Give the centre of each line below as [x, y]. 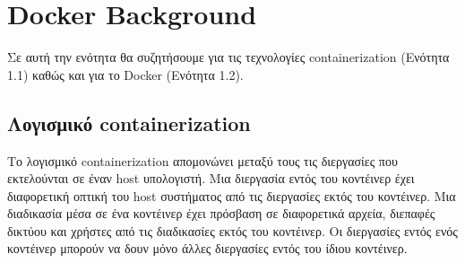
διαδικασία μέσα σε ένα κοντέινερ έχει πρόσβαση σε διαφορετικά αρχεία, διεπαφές [221, 213]
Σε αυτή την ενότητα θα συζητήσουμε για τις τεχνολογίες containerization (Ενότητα [228, 57]
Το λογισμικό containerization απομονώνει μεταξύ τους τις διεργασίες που [202, 160]
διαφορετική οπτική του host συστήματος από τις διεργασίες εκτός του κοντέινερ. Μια [232, 195]
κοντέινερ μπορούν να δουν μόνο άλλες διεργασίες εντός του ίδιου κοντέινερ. [207, 248]
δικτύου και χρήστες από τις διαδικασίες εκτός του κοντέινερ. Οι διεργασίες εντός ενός [232, 230]
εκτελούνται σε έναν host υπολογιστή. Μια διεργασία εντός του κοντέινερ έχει [211, 178]
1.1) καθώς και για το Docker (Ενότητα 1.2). [125, 74]
